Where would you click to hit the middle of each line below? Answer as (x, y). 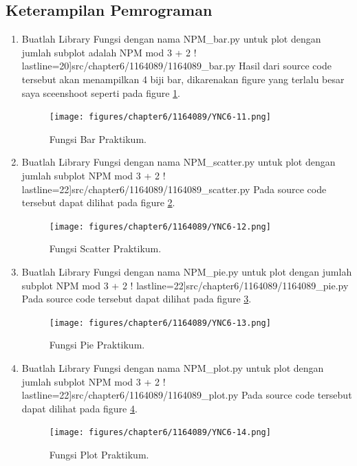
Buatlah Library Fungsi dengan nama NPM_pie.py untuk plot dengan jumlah (187, 272)
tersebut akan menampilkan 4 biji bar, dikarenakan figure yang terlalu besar (183, 79)
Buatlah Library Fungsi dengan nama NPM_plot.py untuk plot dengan (173, 368)
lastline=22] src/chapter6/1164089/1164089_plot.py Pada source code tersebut (187, 395)
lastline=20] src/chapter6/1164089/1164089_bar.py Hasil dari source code (176, 66)
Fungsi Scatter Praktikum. (105, 248)
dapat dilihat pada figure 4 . (79, 408)
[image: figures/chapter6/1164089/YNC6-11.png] (160, 117)
